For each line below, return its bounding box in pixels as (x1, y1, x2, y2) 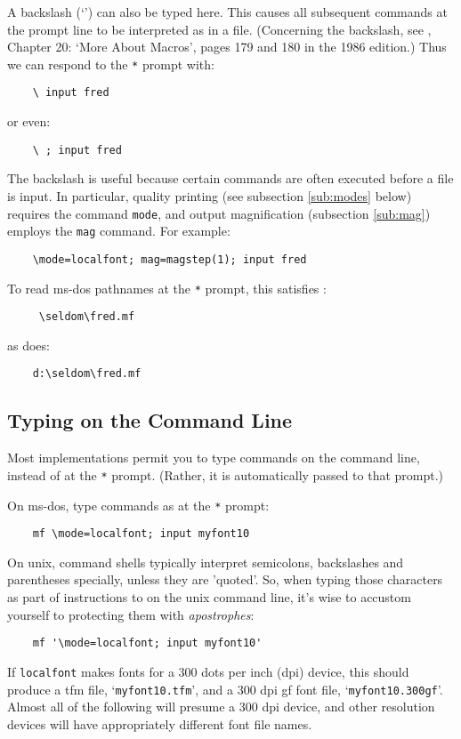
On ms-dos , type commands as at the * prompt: (7, 495, 270, 514)
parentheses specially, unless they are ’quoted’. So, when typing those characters (7, 570, 443, 589)
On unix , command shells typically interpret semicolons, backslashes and (7, 552, 404, 571)
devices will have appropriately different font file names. (7, 714, 312, 733)
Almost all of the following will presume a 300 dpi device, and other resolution (7, 697, 435, 716)
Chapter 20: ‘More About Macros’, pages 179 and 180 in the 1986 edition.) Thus (7, 37, 447, 56)
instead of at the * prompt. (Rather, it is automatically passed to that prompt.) (7, 465, 444, 484)
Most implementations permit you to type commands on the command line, (7, 448, 420, 467)
